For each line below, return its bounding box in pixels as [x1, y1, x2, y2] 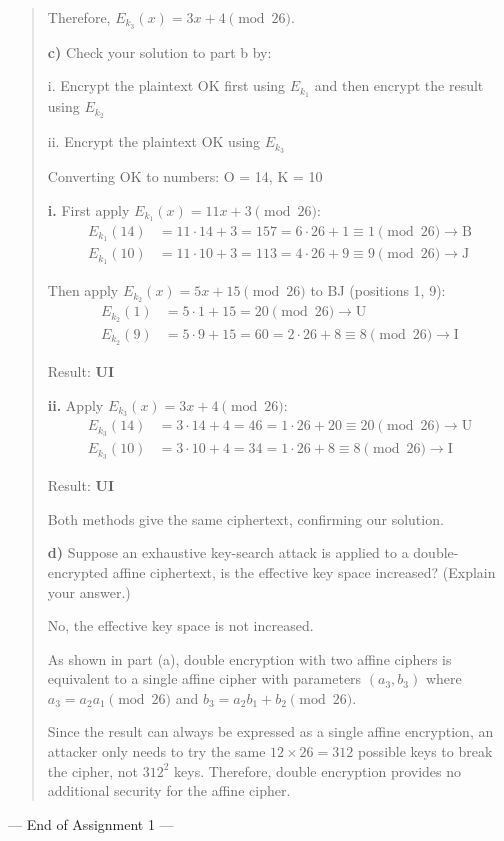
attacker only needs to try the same [47, 741, 266, 762]
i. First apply [47, 199, 130, 220]
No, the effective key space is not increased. [47, 615, 314, 636]
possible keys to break [357, 741, 493, 762]
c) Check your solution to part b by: [47, 41, 272, 62]
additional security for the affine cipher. [47, 780, 291, 801]
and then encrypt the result [314, 75, 484, 96]
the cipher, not [47, 760, 139, 781]
